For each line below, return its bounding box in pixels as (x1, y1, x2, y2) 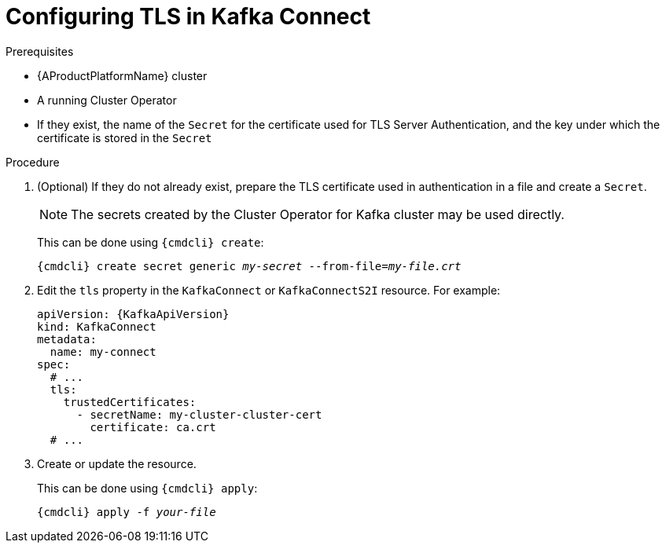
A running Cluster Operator (37, 93, 177, 107)
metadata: (37, 332, 97, 346)
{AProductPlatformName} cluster (37, 68, 208, 82)
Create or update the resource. (37, 456, 197, 470)
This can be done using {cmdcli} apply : (37, 481, 258, 495)
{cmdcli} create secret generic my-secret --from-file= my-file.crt (37, 259, 462, 273)
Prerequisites (6, 44, 74, 58)
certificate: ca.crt (90, 420, 216, 434)
